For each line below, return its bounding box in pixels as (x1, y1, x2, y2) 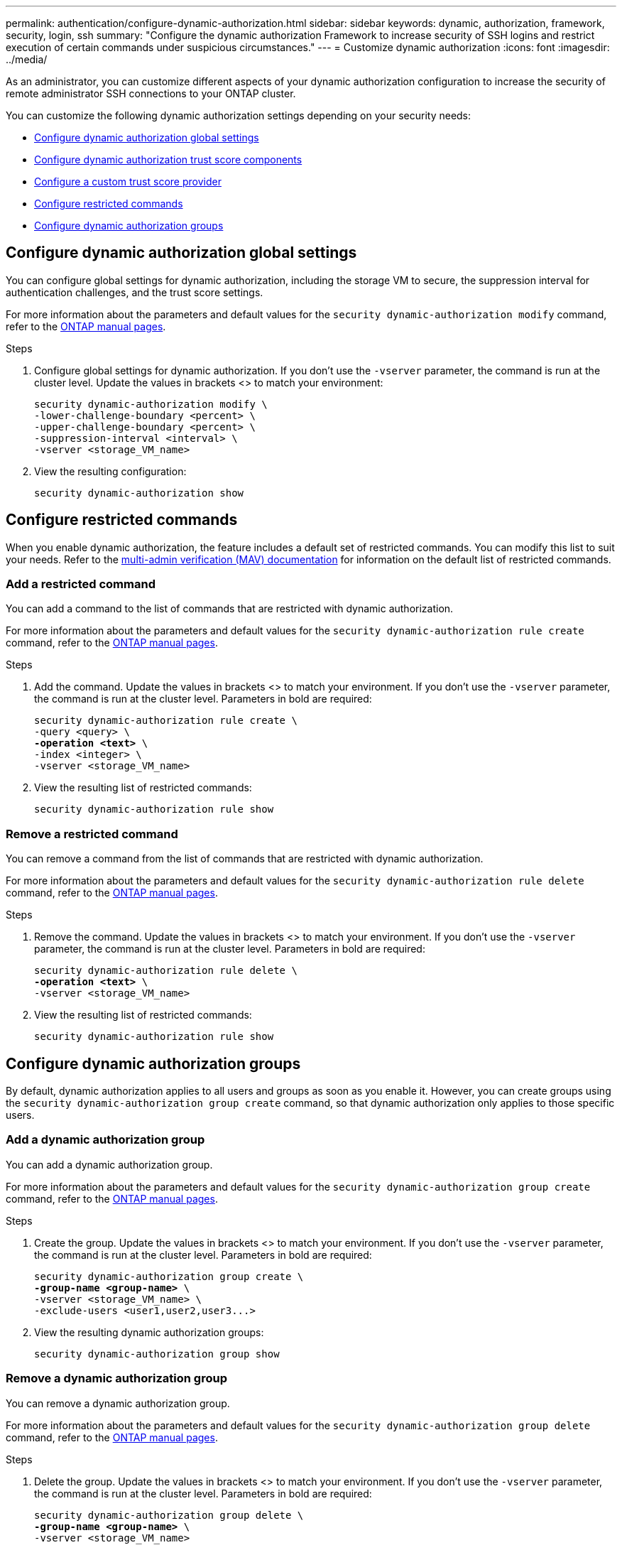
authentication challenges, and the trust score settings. (6, 286, 263, 298)
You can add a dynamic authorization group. (6, 1158, 213, 1171)
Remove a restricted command (6, 826, 178, 841)
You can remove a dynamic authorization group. (6, 1397, 230, 1409)
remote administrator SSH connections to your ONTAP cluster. (6, 87, 296, 99)
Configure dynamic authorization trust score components (34, 153, 302, 166)
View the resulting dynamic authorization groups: (34, 1326, 264, 1338)
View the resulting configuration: (34, 465, 187, 477)
